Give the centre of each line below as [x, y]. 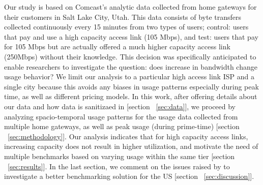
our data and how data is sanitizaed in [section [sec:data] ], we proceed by [120, 106]
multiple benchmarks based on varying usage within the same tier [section [120, 156]
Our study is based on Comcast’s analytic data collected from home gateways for [130, 7]
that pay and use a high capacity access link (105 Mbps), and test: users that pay [131, 36]
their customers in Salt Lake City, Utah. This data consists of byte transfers [123, 17]
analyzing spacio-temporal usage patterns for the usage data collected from [121, 116]
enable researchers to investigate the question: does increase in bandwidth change [131, 66]
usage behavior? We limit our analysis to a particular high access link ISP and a [129, 76]
